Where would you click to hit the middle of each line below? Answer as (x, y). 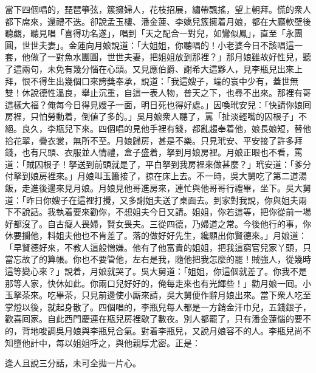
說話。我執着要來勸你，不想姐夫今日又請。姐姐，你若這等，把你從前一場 (166, 212)
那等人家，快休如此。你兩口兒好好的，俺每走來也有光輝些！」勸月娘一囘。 (154, 283)
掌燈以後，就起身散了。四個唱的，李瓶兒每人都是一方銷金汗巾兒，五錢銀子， (158, 306)
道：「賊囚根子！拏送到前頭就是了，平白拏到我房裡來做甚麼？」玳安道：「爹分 (158, 164)
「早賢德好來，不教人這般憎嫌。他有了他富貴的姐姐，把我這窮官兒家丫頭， (154, 247)
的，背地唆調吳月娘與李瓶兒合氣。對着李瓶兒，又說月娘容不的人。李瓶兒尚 (154, 331)
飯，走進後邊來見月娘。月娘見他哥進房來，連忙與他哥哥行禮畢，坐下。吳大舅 (158, 187)
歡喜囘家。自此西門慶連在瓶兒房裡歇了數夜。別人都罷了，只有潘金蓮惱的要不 (158, 319)
